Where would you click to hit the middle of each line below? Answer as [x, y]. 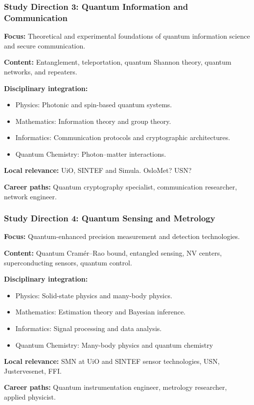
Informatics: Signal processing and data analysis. [89, 328]
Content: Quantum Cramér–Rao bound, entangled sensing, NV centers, [113, 253]
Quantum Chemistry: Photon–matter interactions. [91, 154]
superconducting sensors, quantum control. [68, 262]
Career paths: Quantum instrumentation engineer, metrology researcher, [115, 387]
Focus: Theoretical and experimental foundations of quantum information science [127, 36]
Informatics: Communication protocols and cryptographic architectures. [123, 137]
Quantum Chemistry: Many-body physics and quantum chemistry [114, 345]
